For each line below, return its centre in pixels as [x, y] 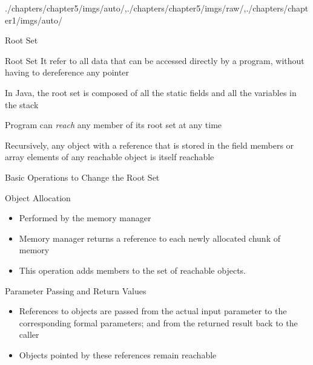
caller [29, 334]
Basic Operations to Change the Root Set [82, 177]
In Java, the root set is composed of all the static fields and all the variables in [151, 92]
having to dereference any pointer [67, 72]
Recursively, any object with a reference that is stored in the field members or [150, 145]
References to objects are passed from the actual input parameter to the [153, 311]
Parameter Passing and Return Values [76, 290]
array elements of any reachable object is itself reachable [110, 157]
